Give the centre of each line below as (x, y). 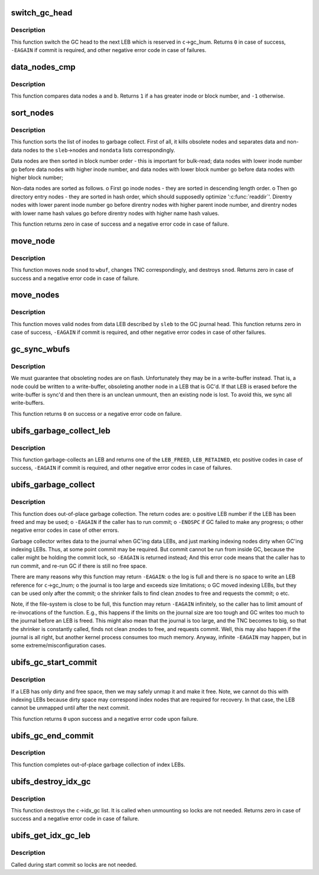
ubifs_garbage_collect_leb (61, 430)
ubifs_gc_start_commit (54, 663)
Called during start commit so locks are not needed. (74, 864)
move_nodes (35, 295)
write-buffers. (28, 403)
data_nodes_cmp (43, 67)
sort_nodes (32, 113)
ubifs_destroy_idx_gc (51, 781)
